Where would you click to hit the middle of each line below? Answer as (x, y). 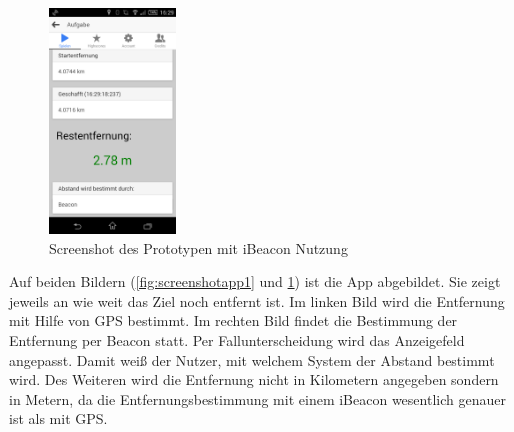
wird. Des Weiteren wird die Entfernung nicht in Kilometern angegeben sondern (254, 379)
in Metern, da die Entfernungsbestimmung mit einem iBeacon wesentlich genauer (257, 398)
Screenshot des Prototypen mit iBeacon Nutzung (198, 247)
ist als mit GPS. (58, 418)
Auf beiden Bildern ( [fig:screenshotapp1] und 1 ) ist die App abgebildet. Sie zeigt (255, 281)
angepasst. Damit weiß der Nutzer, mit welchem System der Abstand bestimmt (252, 359)
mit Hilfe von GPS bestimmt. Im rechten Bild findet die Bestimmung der (233, 320)
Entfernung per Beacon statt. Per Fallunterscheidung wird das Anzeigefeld (237, 340)
